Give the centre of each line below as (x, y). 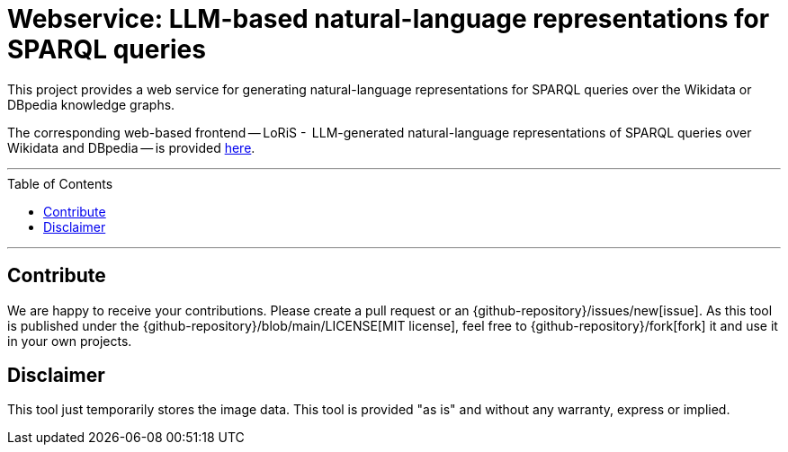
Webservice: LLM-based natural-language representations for (389, 19)
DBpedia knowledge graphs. (91, 104)
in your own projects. (70, 341)
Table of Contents (60, 183)
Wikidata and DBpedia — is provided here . (131, 147)
